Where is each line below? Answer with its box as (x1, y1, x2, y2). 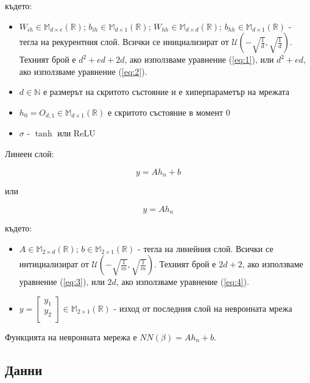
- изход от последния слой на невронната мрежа (113, 301, 292, 314)
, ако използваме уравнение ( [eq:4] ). (116, 275, 250, 288)
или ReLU (57, 127, 96, 139)
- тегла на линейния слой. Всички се (138, 242, 273, 255)
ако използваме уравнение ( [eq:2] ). (19, 65, 147, 77)
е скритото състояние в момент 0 (108, 105, 230, 118)
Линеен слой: (5, 147, 54, 160)
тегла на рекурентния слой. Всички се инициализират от (19, 35, 229, 48)
